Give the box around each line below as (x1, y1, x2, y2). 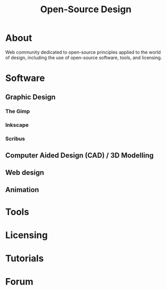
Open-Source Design (40, 4, 132, 15)
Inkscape (5, 121, 29, 128)
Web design (5, 168, 44, 177)
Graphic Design (5, 93, 56, 101)
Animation (5, 186, 39, 194)
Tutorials (5, 253, 44, 265)
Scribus (5, 135, 26, 142)
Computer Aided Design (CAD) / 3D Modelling (5, 151, 154, 160)
